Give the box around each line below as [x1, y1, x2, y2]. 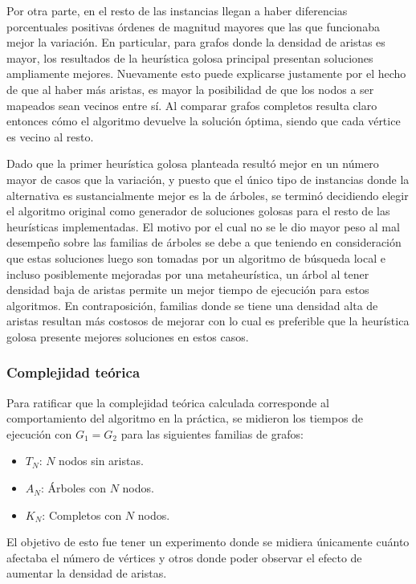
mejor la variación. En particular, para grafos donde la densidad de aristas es [6, 34, 385, 51]
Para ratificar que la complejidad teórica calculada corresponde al [6, 394, 329, 410]
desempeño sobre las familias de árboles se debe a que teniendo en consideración [6, 234, 402, 251]
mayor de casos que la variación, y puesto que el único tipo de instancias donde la [6, 170, 410, 187]
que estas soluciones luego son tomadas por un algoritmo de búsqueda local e [6, 249, 385, 266]
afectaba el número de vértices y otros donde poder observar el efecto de [6, 549, 362, 566]
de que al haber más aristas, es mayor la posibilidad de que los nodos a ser [6, 80, 374, 97]
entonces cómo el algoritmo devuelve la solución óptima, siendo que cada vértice [6, 112, 401, 129]
